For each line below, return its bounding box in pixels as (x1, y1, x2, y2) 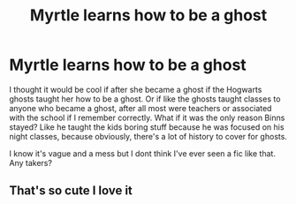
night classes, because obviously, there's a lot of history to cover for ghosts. (9, 131, 287, 141)
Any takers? (9, 157, 53, 168)
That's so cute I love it (9, 183, 133, 199)
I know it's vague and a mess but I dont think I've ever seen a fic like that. (9, 147, 277, 159)
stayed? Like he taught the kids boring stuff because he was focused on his (9, 121, 285, 132)
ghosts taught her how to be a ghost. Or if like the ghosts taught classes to (9, 94, 281, 104)
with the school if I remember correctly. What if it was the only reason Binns (9, 112, 285, 123)
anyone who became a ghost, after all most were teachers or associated (9, 102, 272, 113)
